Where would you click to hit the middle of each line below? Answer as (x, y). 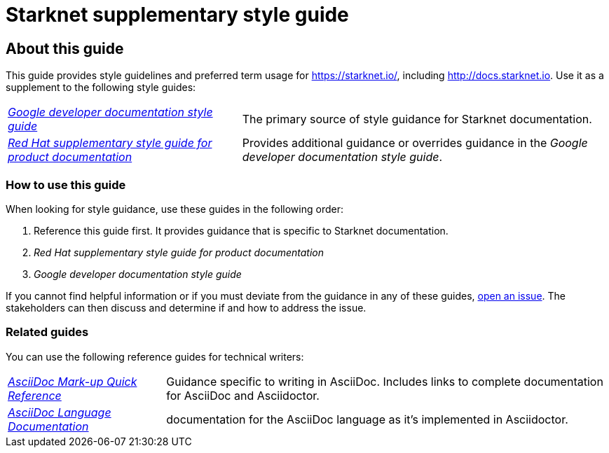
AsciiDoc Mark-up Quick (73, 381)
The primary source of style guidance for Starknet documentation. (417, 119)
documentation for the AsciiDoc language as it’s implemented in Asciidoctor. (367, 419)
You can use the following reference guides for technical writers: (155, 356)
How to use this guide (66, 184)
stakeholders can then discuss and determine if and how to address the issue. (186, 307)
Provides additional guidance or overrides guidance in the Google (415, 143)
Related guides (47, 332)
